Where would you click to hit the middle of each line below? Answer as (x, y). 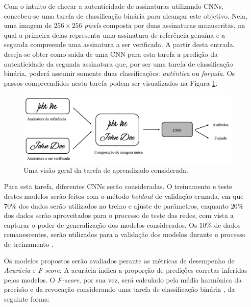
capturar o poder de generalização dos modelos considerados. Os (100, 224)
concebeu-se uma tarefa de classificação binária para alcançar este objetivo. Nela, (126, 15)
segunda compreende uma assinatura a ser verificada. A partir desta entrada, (120, 44)
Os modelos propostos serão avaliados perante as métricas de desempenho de (119, 260)
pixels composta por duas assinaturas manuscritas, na (165, 25)
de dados (227, 224)
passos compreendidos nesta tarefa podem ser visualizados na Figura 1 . (111, 83)
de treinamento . (29, 244)
